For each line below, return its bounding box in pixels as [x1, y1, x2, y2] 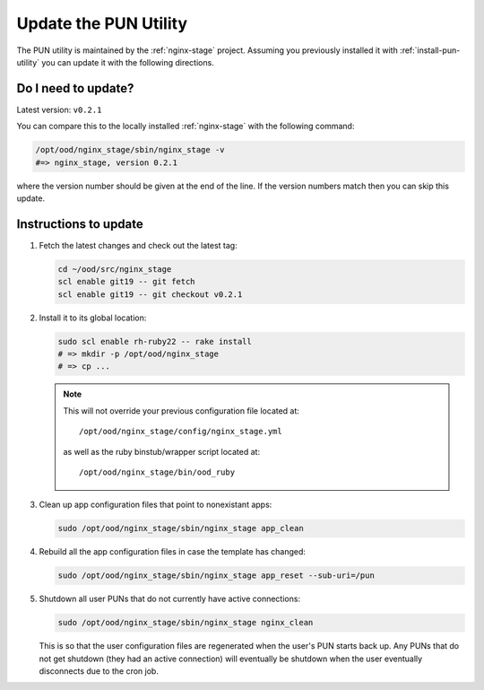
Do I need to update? [16, 81, 134, 96]
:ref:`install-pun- [399, 45, 461, 56]
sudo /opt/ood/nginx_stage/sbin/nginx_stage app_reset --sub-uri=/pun [57, 571, 376, 581]
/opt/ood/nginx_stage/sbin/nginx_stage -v [35, 144, 225, 155]
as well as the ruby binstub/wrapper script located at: [63, 446, 260, 457]
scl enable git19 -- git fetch [57, 276, 196, 287]
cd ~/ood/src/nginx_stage [57, 264, 172, 274]
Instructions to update [16, 216, 143, 231]
